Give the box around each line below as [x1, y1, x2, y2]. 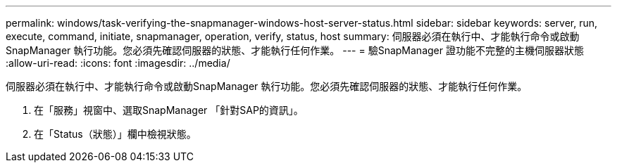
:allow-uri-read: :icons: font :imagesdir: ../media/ [6, 57, 230, 69]
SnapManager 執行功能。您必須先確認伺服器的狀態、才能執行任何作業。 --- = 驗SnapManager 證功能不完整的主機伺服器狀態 [6, 44, 584, 56]
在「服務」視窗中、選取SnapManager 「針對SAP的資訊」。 [34, 104, 304, 116]
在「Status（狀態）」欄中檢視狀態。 [34, 128, 197, 140]
